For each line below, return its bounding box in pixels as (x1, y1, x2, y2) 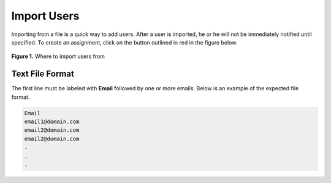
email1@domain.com (24, 118, 80, 125)
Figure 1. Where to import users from (11, 52, 105, 60)
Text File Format (11, 69, 75, 79)
